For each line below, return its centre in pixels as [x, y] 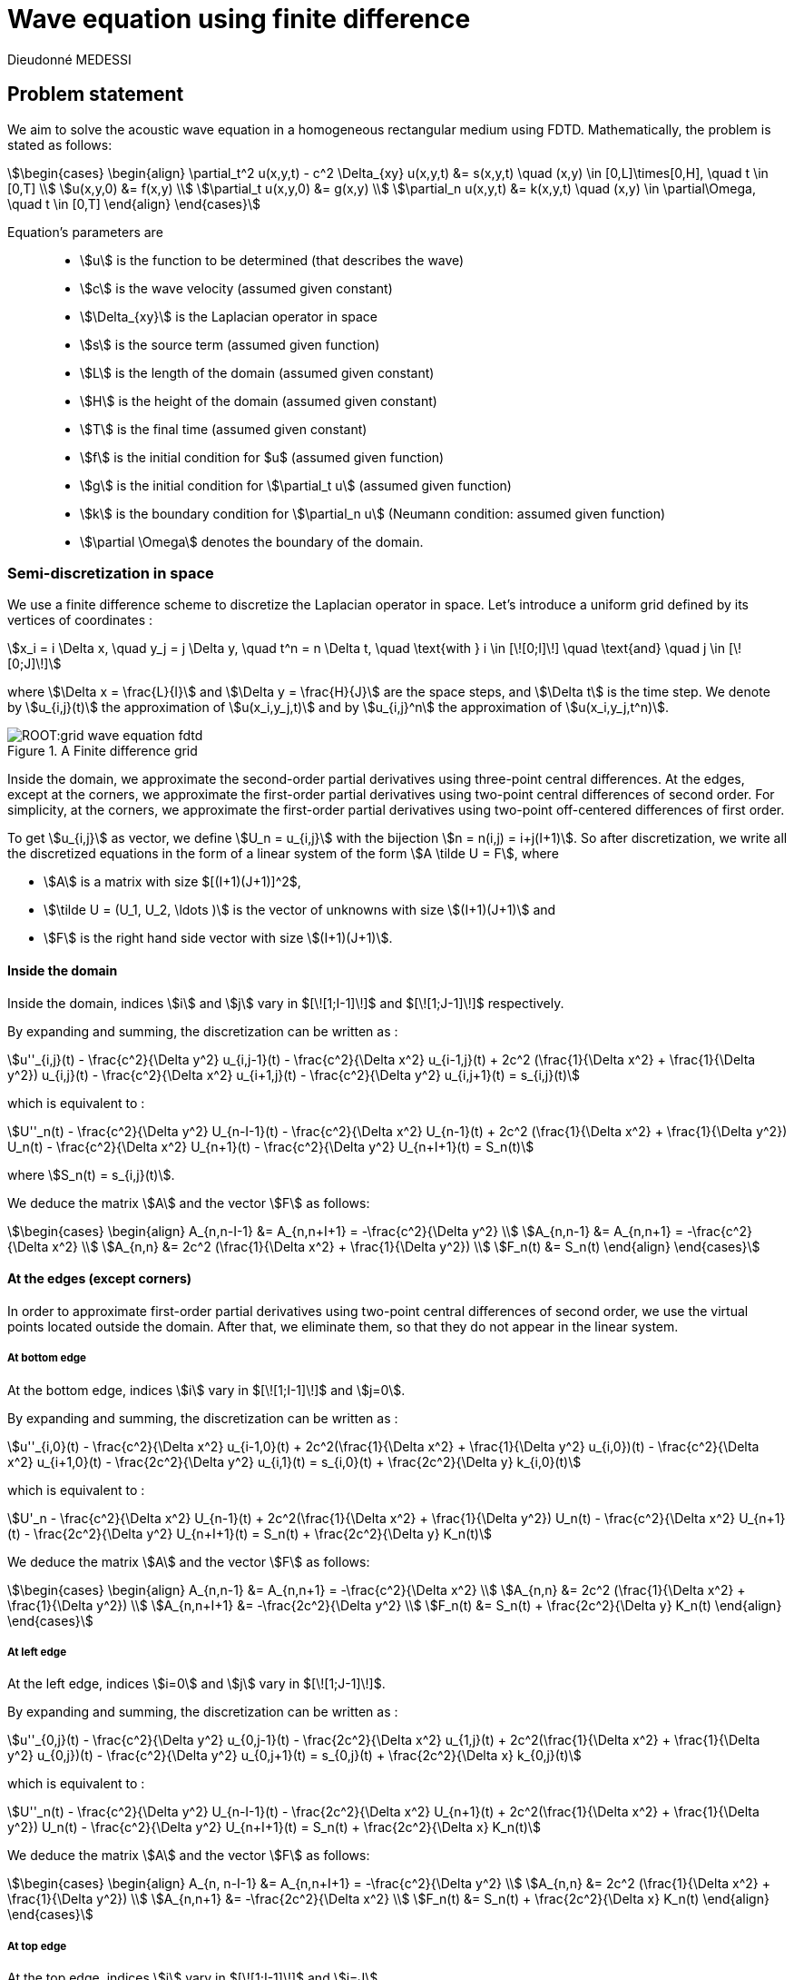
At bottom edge [47, 1358]
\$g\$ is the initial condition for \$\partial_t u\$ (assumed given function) [296, 485]
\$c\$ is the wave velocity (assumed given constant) [236, 288]
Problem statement [96, 94]
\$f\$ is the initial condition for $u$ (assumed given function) [262, 457]
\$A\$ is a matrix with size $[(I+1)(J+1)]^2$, [172, 882]
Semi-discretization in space [111, 573]
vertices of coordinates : [80, 620]
